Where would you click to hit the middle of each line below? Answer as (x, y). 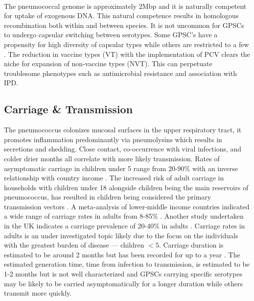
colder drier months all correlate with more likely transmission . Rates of (112, 158)
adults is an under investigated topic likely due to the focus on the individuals (121, 235)
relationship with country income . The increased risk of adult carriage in (114, 178)
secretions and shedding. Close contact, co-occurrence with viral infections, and (123, 149)
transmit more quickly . (38, 293)
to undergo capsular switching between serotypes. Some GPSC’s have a (111, 35)
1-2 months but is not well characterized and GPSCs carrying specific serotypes (123, 274)
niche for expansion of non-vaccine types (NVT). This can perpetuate (108, 63)
